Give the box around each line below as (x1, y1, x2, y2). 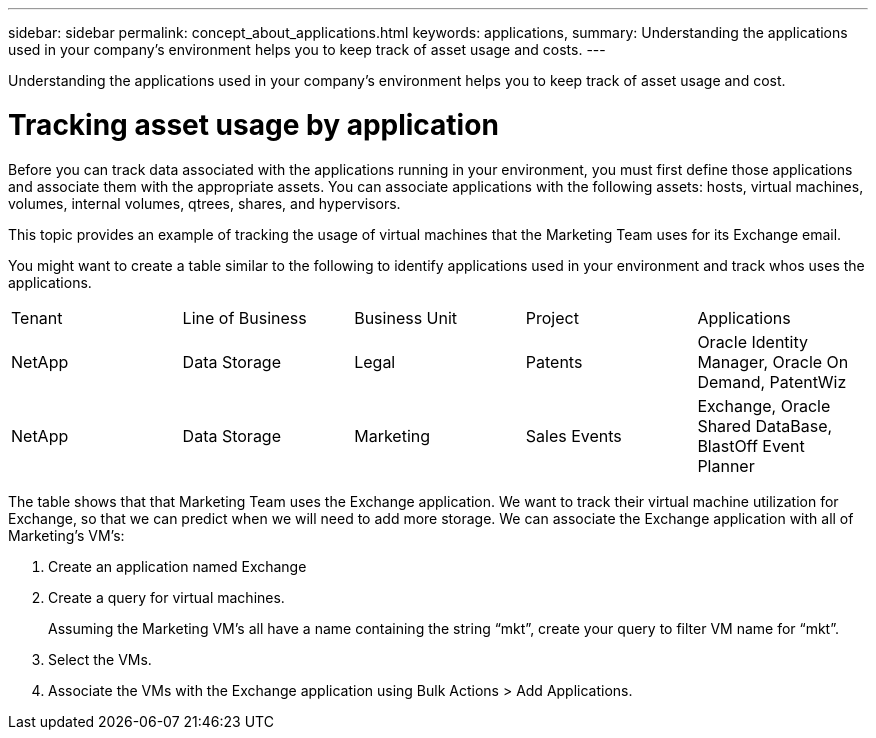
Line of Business (182, 307, 307, 328)
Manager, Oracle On (697, 351, 849, 372)
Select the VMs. (48, 650, 152, 668)
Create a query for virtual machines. (48, 588, 285, 606)
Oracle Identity (697, 331, 808, 352)
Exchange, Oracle (697, 395, 831, 416)
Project (525, 307, 579, 328)
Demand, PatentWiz (697, 371, 847, 392)
